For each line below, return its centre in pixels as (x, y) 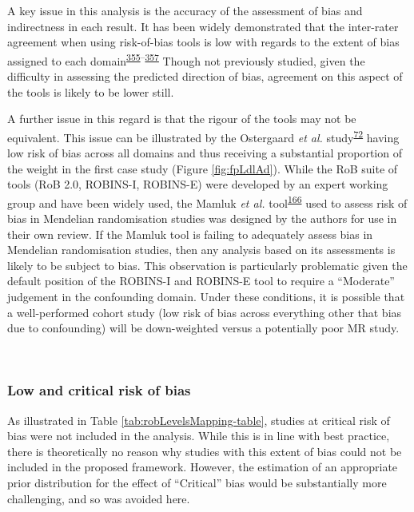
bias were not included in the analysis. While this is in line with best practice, (199, 436)
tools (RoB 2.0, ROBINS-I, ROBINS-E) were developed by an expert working (198, 184)
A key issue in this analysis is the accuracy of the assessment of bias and (185, 10)
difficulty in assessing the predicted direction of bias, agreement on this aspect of (205, 76)
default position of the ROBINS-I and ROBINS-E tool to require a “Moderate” (201, 281)
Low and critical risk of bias (99, 390)
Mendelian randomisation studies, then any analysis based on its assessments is (201, 250)
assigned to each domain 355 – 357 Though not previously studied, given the (186, 59)
